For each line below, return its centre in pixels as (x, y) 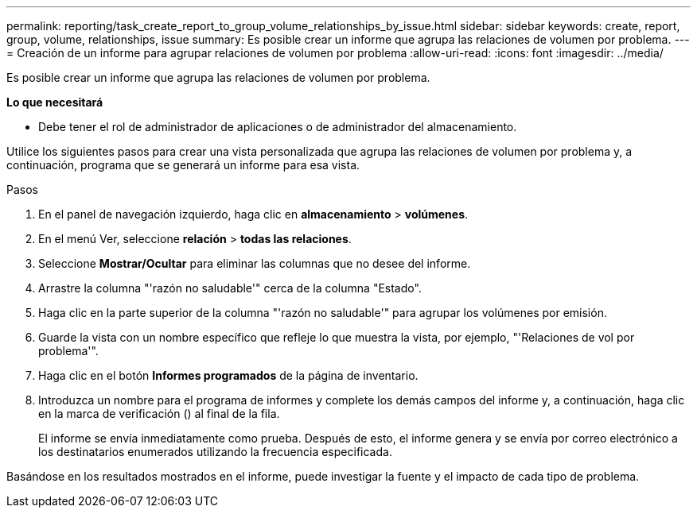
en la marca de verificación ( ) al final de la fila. (159, 414)
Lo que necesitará (55, 102)
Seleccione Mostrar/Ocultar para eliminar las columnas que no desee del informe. (255, 263)
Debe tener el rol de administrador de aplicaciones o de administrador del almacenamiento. (278, 127)
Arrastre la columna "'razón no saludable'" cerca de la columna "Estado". (230, 288)
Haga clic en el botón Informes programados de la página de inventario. (228, 375)
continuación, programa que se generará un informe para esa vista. (183, 165)
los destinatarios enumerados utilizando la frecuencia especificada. (215, 452)
